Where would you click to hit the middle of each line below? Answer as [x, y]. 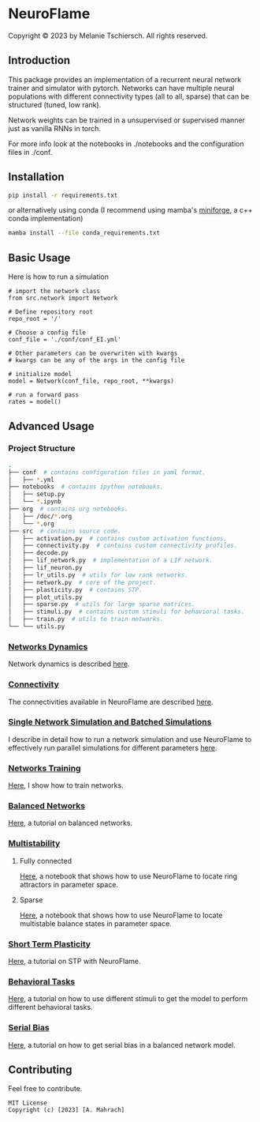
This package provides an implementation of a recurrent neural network [125, 79]
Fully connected [46, 860]
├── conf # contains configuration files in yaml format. [107, 472]
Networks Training [45, 768]
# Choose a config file [47, 333]
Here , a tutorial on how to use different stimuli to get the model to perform [128, 999]
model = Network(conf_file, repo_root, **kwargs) [91, 381]
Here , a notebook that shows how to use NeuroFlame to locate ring [128, 876]
